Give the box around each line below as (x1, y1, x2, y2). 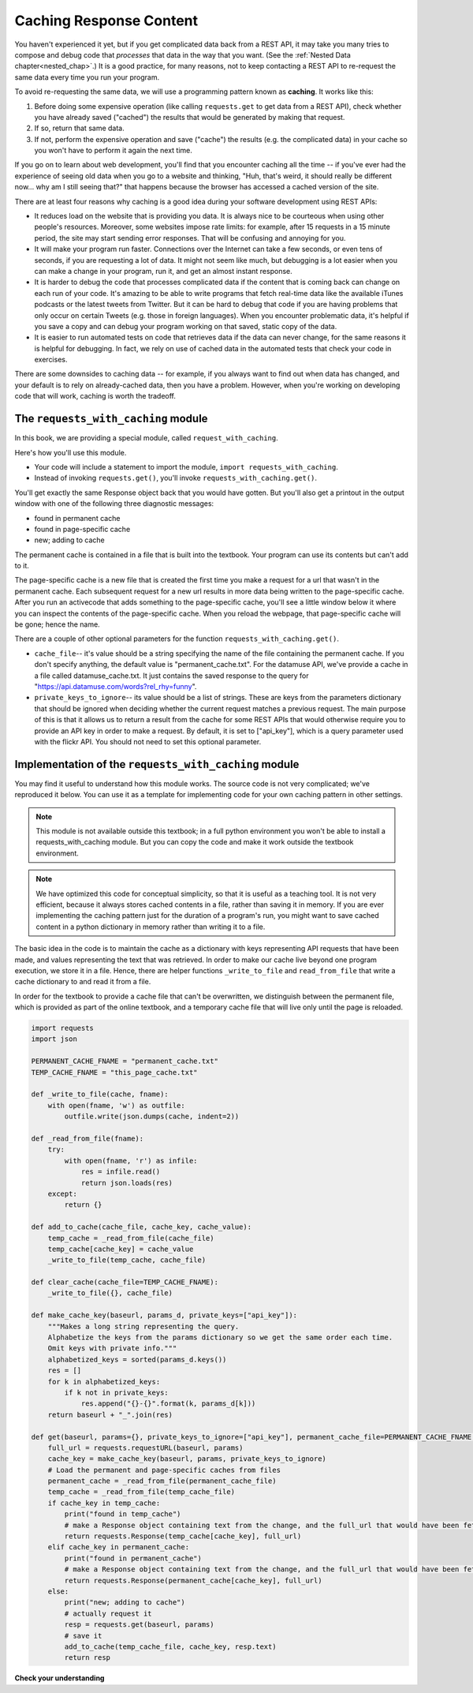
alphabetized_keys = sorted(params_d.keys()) (47, 1354, 227, 1364)
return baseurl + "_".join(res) (47, 1410, 173, 1419)
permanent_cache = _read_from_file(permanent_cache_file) (47, 1477, 277, 1485)
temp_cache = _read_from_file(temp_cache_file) (47, 1488, 236, 1496)
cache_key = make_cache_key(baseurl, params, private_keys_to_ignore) (47, 1455, 327, 1463)
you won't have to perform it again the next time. (34, 146, 193, 155)
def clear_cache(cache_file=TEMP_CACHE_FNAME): (31, 1278, 218, 1287)
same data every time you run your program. (14, 72, 160, 82)
